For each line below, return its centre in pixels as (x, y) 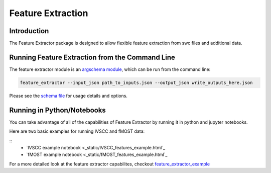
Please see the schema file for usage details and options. (69, 96)
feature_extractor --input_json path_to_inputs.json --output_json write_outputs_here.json (136, 82)
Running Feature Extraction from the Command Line (92, 57)
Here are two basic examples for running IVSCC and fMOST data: (77, 131)
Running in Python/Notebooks (58, 110)
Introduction (29, 31)
